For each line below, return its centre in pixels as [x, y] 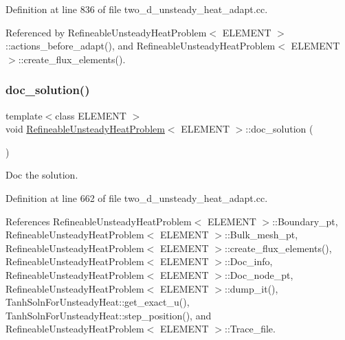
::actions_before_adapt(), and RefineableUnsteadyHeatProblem [141, 46]
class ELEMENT [91, 115]
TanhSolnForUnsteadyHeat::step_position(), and [109, 315]
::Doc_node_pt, [259, 274]
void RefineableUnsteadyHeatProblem [85, 129]
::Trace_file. [250, 329]
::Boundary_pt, [305, 221]
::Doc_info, [249, 261]
